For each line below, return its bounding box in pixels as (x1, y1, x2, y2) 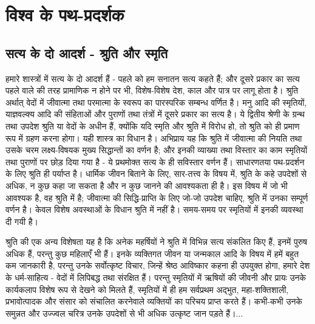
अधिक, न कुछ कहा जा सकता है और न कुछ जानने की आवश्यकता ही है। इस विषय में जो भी (5, 179, 288, 191)
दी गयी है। (5, 215, 38, 227)
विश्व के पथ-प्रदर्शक (5, 2, 124, 27)
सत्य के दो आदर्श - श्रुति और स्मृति (5, 43, 168, 62)
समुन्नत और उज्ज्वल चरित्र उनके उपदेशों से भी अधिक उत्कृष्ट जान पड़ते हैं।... (5, 306, 243, 319)
